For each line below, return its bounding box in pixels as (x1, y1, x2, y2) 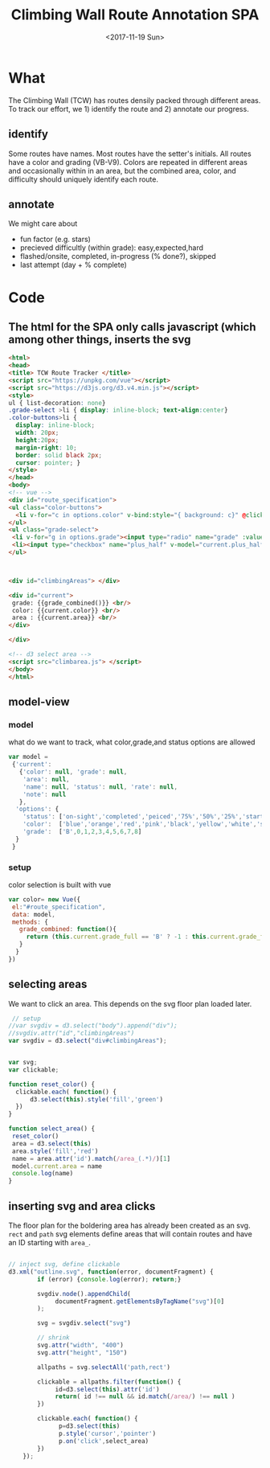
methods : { (11, 918, 48, 926)
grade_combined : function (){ (18, 925, 117, 933)
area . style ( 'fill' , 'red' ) (11, 1147, 99, 1155)
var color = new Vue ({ (8, 895, 81, 904)
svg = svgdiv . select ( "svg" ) (37, 1319, 131, 1327)
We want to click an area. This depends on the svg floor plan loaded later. (8, 998, 252, 1008)
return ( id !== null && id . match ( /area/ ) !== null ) (55, 1392, 235, 1400)
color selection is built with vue (8, 880, 112, 889)
